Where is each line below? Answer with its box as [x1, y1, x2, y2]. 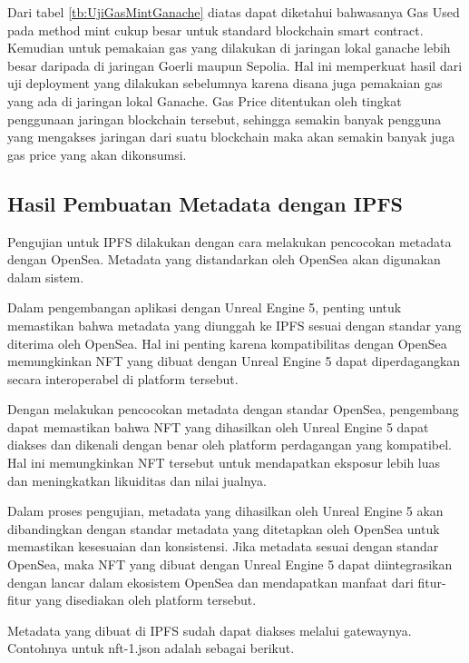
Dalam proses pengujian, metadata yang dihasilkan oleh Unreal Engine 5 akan [7, 501, 444, 520]
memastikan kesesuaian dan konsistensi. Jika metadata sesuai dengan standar [7, 537, 439, 556]
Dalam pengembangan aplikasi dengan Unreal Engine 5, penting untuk [7, 298, 402, 317]
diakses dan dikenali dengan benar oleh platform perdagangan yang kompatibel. [7, 435, 452, 454]
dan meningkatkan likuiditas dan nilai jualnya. [7, 470, 267, 490]
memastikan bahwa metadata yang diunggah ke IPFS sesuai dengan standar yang [7, 315, 462, 334]
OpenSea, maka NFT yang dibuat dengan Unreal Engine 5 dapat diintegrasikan [7, 555, 453, 574]
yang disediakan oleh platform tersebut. [35, 590, 257, 609]
